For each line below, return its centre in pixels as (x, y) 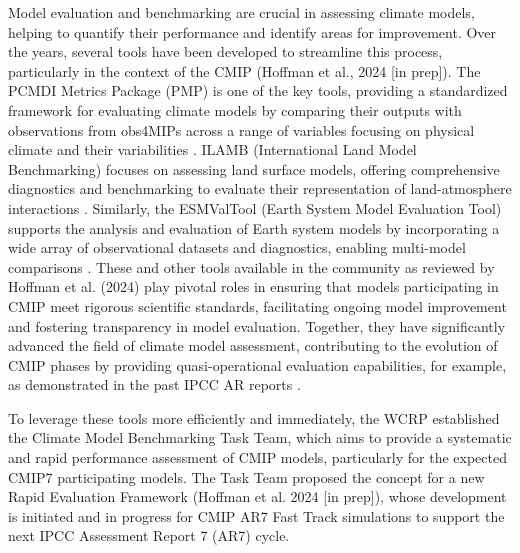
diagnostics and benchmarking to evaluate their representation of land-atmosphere (260, 188)
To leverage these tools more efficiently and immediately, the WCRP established (254, 417)
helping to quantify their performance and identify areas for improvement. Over (252, 31)
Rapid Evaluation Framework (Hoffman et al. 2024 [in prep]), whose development (257, 496)
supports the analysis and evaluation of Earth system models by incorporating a (254, 227)
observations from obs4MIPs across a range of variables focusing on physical (241, 129)
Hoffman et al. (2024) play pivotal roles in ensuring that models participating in (253, 286)
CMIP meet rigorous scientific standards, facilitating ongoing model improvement (257, 305)
